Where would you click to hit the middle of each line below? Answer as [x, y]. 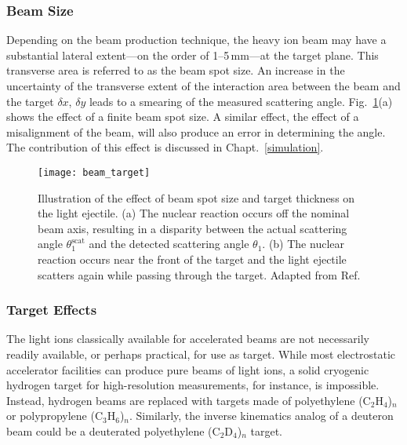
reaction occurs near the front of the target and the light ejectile [192, 259]
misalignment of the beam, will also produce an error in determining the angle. [196, 131]
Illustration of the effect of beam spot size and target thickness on [196, 197]
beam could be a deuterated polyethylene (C [113, 430]
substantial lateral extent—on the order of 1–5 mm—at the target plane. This [193, 55]
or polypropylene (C [55, 416]
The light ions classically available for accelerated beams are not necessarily [188, 339]
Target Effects [52, 310]
